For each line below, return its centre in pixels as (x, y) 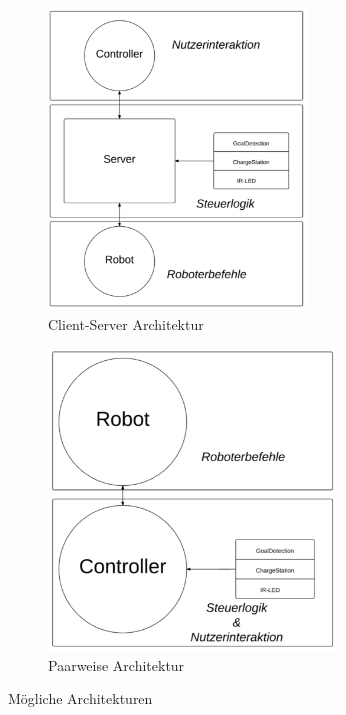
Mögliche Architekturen (80, 698)
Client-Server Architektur (126, 323)
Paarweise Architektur (116, 664)
